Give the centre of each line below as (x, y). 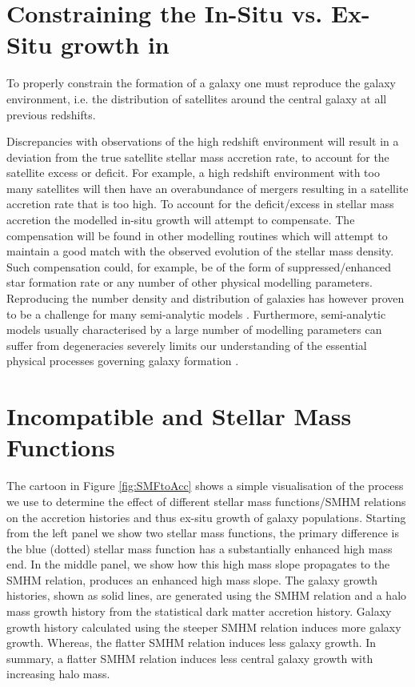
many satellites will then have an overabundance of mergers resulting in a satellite (207, 188)
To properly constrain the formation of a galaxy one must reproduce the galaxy (201, 83)
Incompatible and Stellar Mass (179, 416)
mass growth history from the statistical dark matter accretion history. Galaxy (199, 611)
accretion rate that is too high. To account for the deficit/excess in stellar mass (200, 204)
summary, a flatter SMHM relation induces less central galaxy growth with (190, 658)
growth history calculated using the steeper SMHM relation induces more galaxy (204, 627)
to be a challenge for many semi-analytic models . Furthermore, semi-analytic (196, 313)
